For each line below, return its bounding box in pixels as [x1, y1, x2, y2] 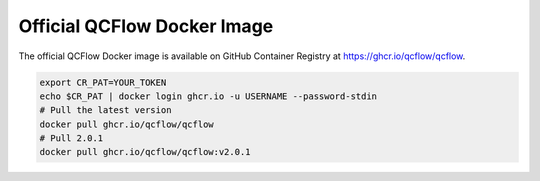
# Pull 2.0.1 [39, 133, 104, 144]
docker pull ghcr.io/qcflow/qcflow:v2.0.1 [39, 146, 251, 158]
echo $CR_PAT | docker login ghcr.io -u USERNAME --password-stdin [39, 90, 378, 102]
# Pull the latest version [39, 105, 172, 116]
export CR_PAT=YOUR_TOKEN [39, 76, 167, 88]
